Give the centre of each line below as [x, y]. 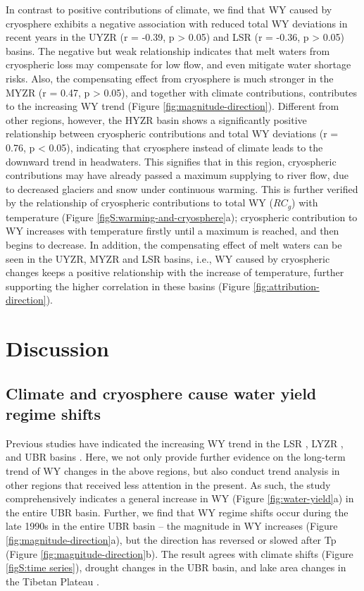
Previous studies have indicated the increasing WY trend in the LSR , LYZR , [175, 443]
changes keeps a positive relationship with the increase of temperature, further [175, 272]
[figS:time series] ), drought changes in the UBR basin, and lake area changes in [176, 567]
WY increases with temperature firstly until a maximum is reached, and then [172, 231]
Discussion [57, 348]
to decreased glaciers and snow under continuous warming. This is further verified [182, 188]
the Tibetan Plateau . [52, 581]
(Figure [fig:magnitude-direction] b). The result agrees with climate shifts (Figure [180, 553]
